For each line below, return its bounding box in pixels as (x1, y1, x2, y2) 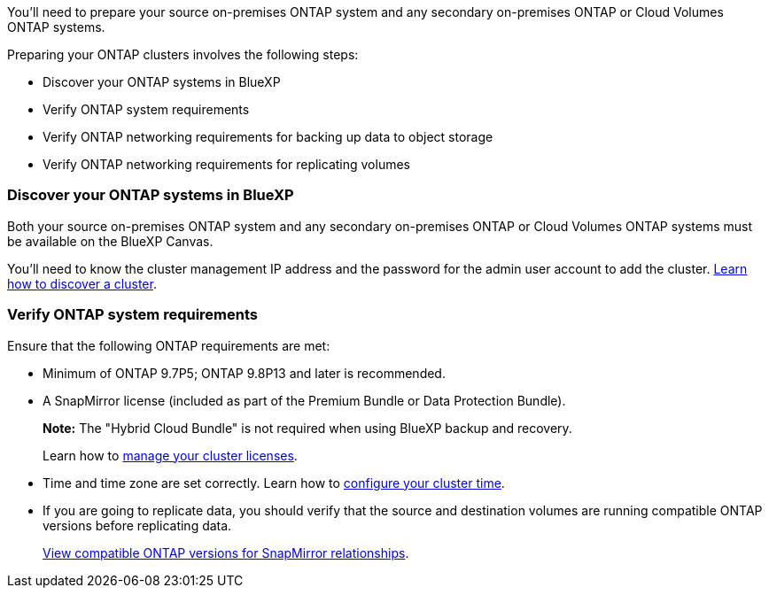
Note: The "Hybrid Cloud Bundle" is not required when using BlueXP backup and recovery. (43, 420, 572, 436)
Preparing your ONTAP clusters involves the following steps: (7, 47, 359, 62)
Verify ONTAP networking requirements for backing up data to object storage (43, 129, 493, 144)
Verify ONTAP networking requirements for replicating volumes (43, 157, 410, 172)
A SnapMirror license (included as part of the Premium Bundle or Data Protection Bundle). (43, 392, 566, 408)
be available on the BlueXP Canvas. (7, 233, 214, 249)
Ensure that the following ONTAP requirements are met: (7, 337, 330, 353)
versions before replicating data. (43, 517, 232, 533)
